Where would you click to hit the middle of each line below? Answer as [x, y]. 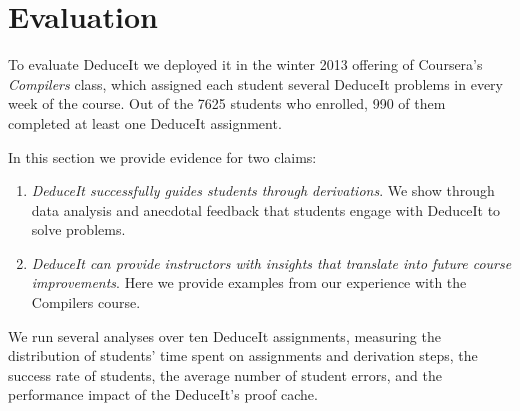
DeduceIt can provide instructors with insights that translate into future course [271, 262]
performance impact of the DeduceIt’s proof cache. [163, 394]
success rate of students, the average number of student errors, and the [225, 374]
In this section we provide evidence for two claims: [162, 156]
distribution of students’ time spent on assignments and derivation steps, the [243, 355]
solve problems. [78, 229]
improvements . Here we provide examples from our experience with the [249, 282]
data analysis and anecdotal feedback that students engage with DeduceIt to [266, 209]
